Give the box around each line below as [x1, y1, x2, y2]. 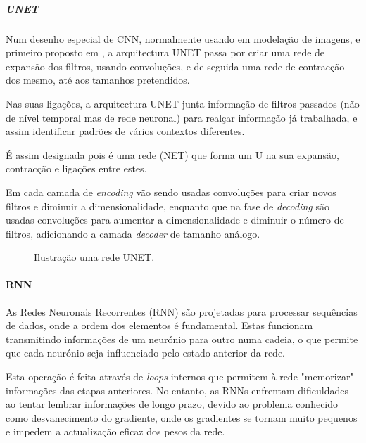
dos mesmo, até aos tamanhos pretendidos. [6, 72, 190, 87]
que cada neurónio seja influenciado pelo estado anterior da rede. [6, 345, 285, 360]
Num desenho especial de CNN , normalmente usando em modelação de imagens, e [6, 31, 360, 46]
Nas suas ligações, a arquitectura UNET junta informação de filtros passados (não [6, 96, 360, 110]
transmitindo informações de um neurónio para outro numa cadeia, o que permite [6, 331, 358, 346]
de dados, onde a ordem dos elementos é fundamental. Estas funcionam [6, 318, 313, 333]
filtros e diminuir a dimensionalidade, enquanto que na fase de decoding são [6, 198, 329, 213]
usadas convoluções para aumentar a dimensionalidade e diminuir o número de [6, 212, 344, 227]
